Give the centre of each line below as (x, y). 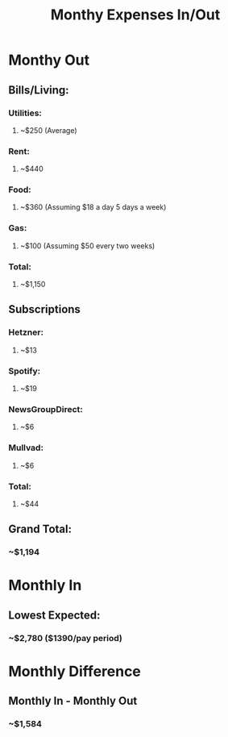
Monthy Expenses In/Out (135, 15)
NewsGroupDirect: (46, 409)
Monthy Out (49, 60)
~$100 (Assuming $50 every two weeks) (87, 246)
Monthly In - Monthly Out (73, 701)
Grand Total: (40, 529)
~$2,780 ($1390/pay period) (65, 638)
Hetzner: (26, 332)
